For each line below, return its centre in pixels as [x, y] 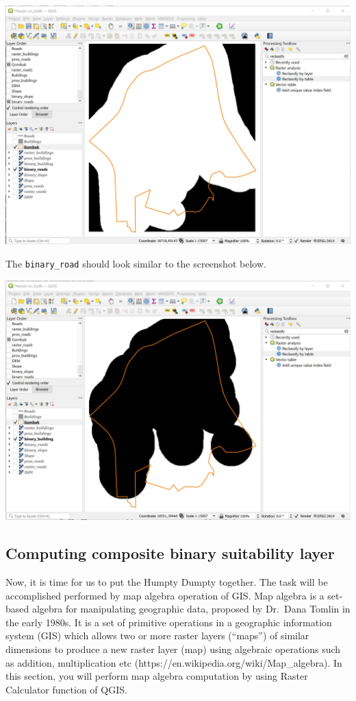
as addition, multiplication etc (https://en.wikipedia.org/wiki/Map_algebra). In [174, 662]
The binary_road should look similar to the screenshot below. [136, 264]
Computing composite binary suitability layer [170, 553]
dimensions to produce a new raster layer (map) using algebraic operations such [173, 649]
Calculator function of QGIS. [66, 689]
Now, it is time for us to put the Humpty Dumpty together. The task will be [167, 581]
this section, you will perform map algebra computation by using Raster [157, 676]
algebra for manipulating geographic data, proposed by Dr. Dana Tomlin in [191, 609]
